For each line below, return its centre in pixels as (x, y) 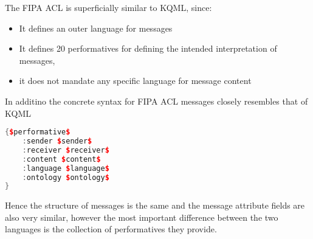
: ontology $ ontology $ (66, 177)
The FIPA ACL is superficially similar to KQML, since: (108, 7)
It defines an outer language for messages (96, 28)
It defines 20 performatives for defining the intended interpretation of (148, 48)
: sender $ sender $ (57, 141)
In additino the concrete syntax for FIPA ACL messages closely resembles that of (156, 101)
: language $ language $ (66, 168)
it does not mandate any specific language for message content (135, 81)
